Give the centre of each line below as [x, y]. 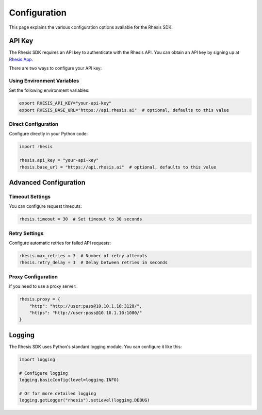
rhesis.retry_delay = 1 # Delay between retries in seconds [93, 263]
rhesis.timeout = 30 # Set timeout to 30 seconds [81, 219]
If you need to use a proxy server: [43, 286]
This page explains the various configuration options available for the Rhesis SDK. [91, 27]
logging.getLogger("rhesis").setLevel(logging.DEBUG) [84, 400]
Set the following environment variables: [49, 90]
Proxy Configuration [33, 277]
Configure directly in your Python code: [49, 134]
